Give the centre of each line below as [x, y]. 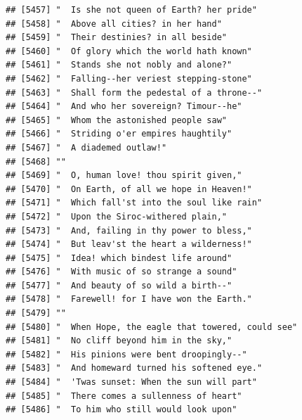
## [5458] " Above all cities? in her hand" [114, 24]
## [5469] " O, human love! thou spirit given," [124, 176]
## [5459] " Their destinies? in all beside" [116, 38]
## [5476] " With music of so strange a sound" [122, 272]
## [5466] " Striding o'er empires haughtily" [119, 134]
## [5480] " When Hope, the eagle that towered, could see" [152, 327]
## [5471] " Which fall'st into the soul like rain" [134, 203]
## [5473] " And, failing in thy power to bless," [129, 230]
